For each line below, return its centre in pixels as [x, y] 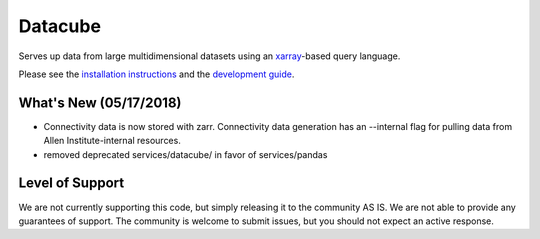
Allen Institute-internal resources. [112, 141]
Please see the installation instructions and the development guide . [156, 74]
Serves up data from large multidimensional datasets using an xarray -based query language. [209, 56]
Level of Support [71, 183]
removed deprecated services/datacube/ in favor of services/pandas [185, 154]
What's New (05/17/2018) [100, 102]
